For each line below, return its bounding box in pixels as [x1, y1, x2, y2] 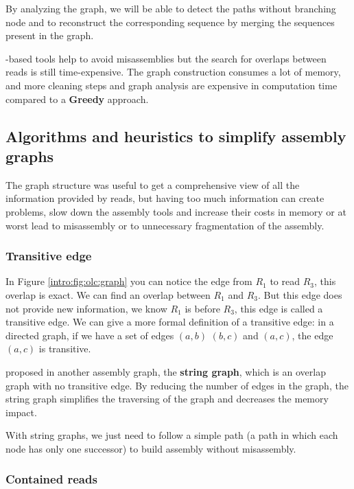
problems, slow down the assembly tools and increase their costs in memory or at [5, 204, 346, 218]
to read [270, 274, 300, 288]
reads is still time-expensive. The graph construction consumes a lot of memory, [5, 65, 341, 79]
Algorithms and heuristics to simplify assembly [5, 125, 346, 146]
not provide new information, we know [5, 301, 167, 315]
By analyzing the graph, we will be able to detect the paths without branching [5, 1, 336, 15]
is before [185, 301, 220, 315]
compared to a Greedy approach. [5, 91, 149, 106]
